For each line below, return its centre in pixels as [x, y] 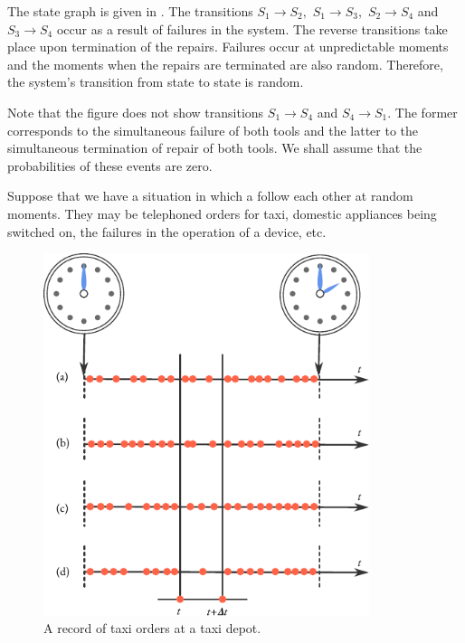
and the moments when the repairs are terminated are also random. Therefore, [225, 64]
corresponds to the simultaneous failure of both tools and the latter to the [213, 130]
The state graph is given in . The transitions [130, 11]
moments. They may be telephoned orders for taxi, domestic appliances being [222, 213]
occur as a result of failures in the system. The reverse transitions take [252, 28]
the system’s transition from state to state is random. [156, 82]
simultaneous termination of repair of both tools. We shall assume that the [215, 148]
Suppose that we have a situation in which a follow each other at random [210, 196]
